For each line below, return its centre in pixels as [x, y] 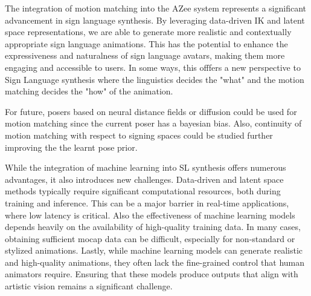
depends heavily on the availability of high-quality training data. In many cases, [153, 227]
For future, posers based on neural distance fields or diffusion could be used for [151, 111]
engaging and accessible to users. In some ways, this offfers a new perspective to [153, 67]
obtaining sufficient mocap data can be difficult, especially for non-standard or [150, 238]
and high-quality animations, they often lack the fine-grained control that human [155, 262]
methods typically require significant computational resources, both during [143, 191]
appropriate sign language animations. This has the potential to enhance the [146, 43]
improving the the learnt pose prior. [71, 147]
